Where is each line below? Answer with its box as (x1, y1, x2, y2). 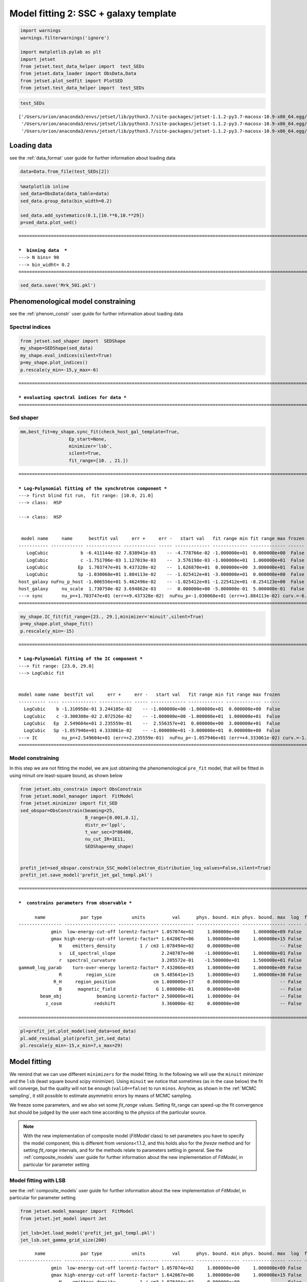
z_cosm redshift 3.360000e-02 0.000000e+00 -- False (45, 1000, 302, 1006)
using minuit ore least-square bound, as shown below (9, 772, 123, 778)
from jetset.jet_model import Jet (20, 1215, 107, 1221)
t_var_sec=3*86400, (84, 829, 134, 835)
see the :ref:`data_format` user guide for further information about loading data (9, 154, 176, 161)
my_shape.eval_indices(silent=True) (20, 352, 113, 358)
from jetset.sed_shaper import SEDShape (20, 338, 126, 344)
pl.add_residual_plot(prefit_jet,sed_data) (20, 1035, 131, 1041)
